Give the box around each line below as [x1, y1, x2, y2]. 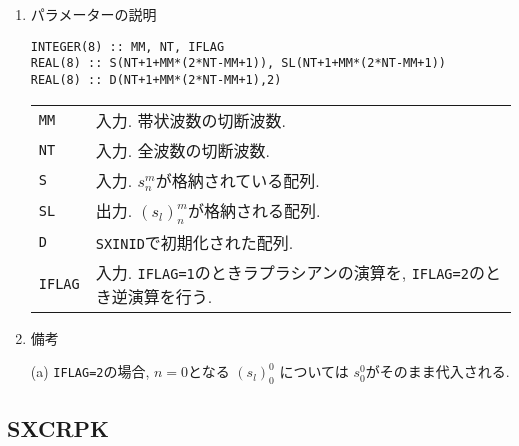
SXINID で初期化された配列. [95, 230, 294, 254]
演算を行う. [127, 284, 213, 308]
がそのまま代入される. [365, 361, 510, 382]
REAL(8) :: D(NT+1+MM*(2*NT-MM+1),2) [30, 72, 282, 87]
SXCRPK [7, 412, 109, 443]
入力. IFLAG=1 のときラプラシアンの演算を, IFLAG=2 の [95, 260, 485, 284]
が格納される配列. [187, 198, 321, 222]
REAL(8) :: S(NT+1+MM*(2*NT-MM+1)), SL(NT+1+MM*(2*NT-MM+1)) [30, 56, 447, 71]
